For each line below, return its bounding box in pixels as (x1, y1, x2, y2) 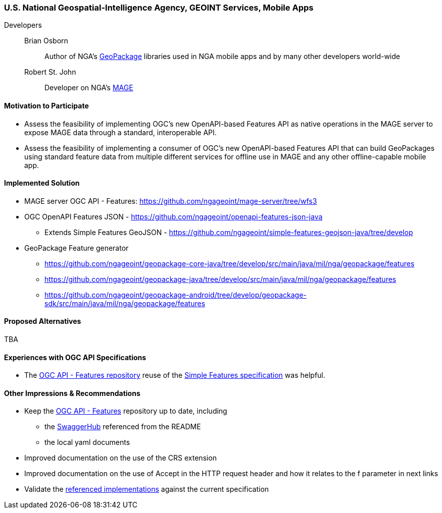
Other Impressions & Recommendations (4, 388, 140, 397)
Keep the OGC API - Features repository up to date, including (24, 407, 227, 416)
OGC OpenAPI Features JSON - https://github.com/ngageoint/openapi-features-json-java (24, 212, 323, 221)
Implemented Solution (4, 179, 80, 188)
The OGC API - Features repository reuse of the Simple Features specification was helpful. (24, 371, 325, 380)
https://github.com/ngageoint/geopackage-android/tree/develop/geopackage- (44, 290, 307, 299)
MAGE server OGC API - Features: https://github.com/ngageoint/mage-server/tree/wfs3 (24, 196, 317, 205)
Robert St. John (24, 68, 76, 77)
